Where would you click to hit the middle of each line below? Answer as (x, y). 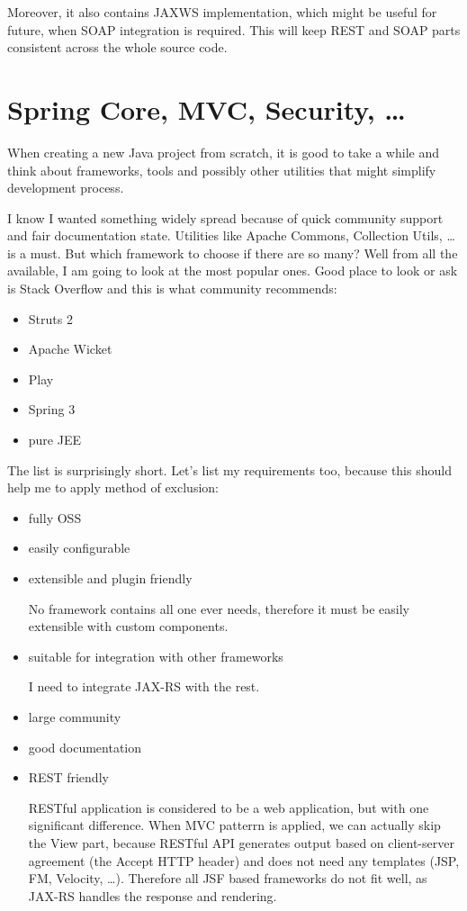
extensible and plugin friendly (110, 578)
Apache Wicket (70, 349)
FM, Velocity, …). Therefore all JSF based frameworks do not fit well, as (228, 878)
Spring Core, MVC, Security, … (207, 108)
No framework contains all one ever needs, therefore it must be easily (219, 608)
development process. (66, 188)
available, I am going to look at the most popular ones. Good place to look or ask (233, 271)
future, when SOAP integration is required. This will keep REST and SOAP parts (234, 29)
